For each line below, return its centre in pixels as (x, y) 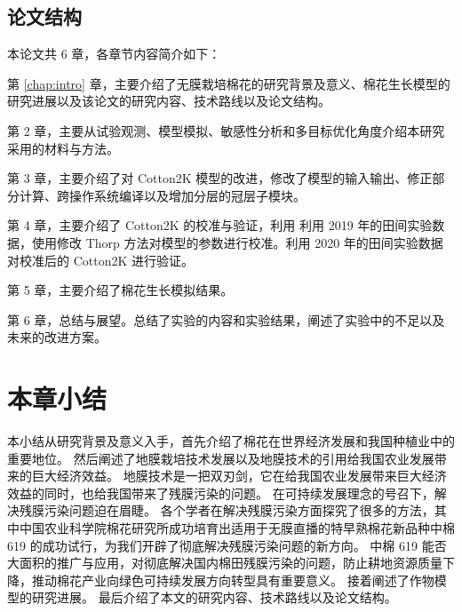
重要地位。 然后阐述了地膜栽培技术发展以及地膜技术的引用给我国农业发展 (221, 458)
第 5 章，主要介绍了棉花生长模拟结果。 (120, 290)
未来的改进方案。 (57, 337)
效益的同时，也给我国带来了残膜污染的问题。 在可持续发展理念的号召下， (221, 493)
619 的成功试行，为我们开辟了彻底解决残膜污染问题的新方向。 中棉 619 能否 (227, 545)
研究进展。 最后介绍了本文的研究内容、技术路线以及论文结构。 (214, 597)
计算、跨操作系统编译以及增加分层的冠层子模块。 (162, 195)
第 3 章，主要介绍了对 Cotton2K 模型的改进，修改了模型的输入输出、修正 (220, 178)
